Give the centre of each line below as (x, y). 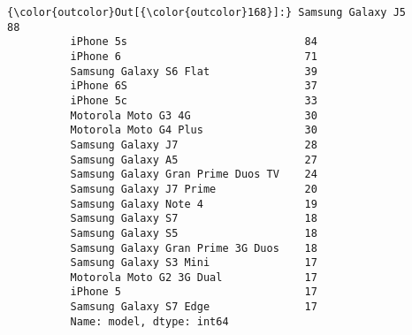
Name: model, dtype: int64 (149, 321)
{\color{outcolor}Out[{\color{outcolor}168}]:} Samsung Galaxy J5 (207, 12)
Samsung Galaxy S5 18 (194, 233)
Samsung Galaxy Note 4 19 (194, 204)
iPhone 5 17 (194, 292)
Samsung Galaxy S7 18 (194, 219)
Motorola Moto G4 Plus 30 (194, 130)
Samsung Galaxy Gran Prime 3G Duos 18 (194, 248)
